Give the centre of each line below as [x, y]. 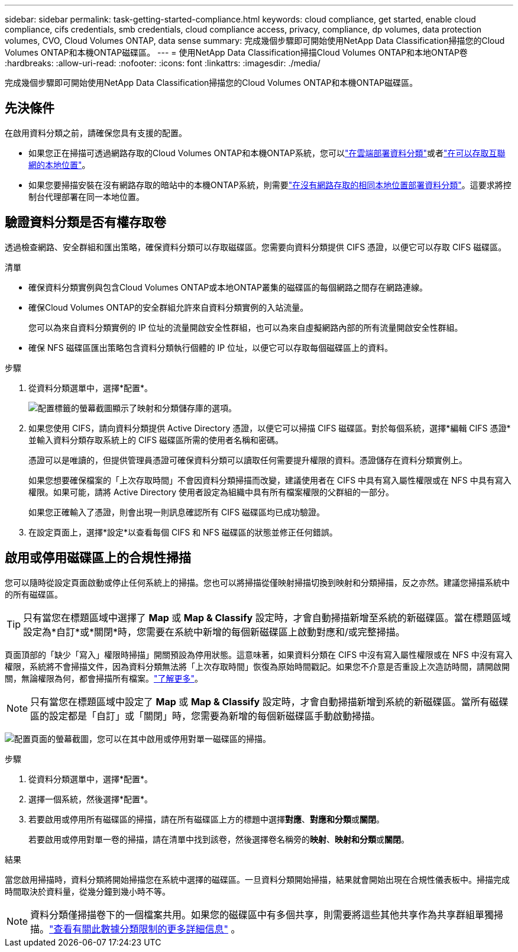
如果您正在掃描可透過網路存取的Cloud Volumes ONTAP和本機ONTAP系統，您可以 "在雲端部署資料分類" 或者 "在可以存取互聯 [267, 153]
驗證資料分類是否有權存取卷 [85, 222]
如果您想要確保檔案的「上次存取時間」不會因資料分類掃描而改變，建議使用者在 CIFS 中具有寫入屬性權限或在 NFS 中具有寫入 [270, 480]
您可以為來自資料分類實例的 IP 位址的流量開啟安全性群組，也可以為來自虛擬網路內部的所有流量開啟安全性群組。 [246, 327]
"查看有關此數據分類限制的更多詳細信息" [139, 929]
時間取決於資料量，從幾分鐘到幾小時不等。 [88, 891]
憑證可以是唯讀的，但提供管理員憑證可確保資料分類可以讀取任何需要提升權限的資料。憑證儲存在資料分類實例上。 [248, 460]
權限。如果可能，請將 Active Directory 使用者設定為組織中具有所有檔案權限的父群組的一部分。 [211, 492]
